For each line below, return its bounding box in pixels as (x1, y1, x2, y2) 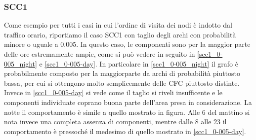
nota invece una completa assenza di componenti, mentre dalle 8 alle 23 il (4, 116, 227, 127)
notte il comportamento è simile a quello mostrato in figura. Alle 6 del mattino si (4, 106, 250, 117)
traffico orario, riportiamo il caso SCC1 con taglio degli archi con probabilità (4, 29, 236, 39)
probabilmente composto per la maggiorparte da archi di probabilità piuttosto (4, 68, 241, 78)
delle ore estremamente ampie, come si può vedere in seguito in (4, 49, 195, 59)
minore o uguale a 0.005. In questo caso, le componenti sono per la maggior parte (4, 39, 251, 49)
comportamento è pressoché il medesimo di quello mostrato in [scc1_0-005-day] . (4, 126, 246, 136)
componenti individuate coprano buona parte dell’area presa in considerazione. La (4, 97, 252, 107)
